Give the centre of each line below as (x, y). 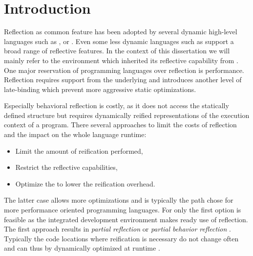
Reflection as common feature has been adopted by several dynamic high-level (121, 32)
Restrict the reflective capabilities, (66, 167)
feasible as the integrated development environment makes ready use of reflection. (126, 219)
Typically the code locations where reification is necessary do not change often (121, 238)
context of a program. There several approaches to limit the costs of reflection (120, 125)
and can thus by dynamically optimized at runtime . (82, 248)
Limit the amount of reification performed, (79, 151)
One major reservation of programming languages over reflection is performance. (124, 70)
